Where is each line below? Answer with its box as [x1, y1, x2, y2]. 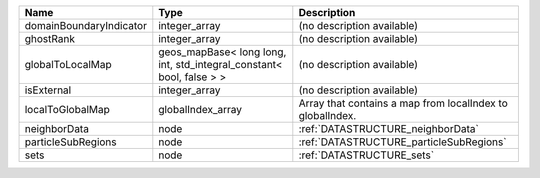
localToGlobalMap [24, 103, 110, 116]
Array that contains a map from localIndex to [298, 96, 509, 110]
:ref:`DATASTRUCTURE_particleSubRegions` [298, 135, 507, 149]
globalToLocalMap [24, 58, 112, 71]
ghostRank [24, 32, 75, 45]
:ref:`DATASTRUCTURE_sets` [298, 148, 435, 162]
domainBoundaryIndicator [24, 19, 147, 32]
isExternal [24, 83, 72, 97]
